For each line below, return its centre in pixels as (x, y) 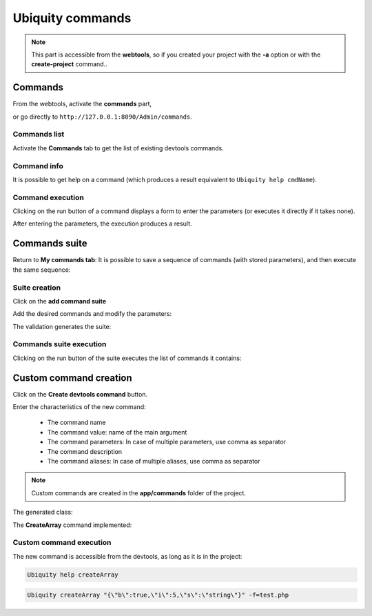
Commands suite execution (60, 344)
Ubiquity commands (72, 18)
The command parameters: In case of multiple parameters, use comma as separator (166, 442)
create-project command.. (69, 64)
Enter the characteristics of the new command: (79, 407)
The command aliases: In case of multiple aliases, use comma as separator (154, 461)
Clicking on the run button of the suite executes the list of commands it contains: (127, 358)
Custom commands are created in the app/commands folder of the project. (138, 493)
